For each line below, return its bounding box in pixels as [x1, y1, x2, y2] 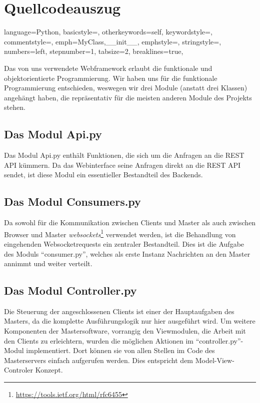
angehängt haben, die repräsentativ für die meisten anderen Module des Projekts [4, 92, 252, 102]
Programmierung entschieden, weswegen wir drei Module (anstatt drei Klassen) [4, 82, 247, 93]
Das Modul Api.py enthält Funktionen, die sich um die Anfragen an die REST [4, 150, 244, 160]
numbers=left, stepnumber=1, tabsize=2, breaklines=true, [4, 46, 183, 56]
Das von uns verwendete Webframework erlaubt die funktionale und [4, 62, 212, 73]
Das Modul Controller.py [4, 283, 137, 298]
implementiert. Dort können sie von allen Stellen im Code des [26, 345, 215, 356]
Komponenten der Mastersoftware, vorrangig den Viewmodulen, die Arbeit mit [4, 326, 246, 336]
